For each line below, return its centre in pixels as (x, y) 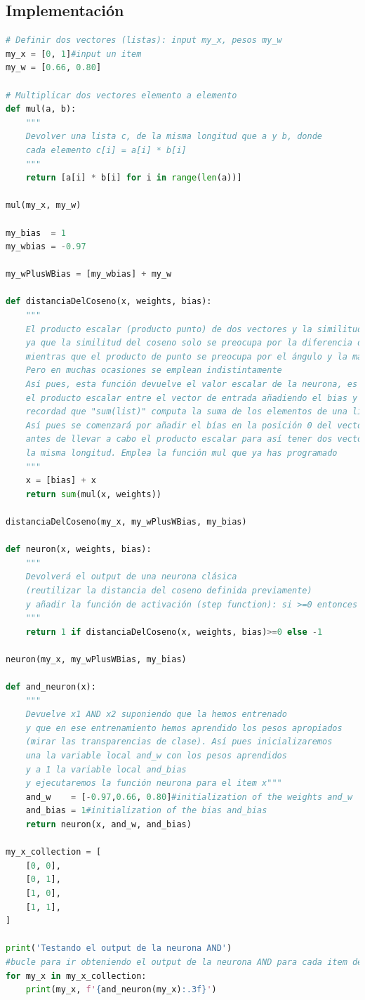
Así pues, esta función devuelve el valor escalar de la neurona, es (192, 384)
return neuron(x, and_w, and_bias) (108, 825)
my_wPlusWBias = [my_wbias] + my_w (89, 274)
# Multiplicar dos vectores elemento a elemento (121, 95)
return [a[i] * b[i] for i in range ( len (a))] (134, 178)
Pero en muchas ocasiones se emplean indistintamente (154, 370)
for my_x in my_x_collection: (76, 976)
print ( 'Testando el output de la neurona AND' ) (119, 948)
